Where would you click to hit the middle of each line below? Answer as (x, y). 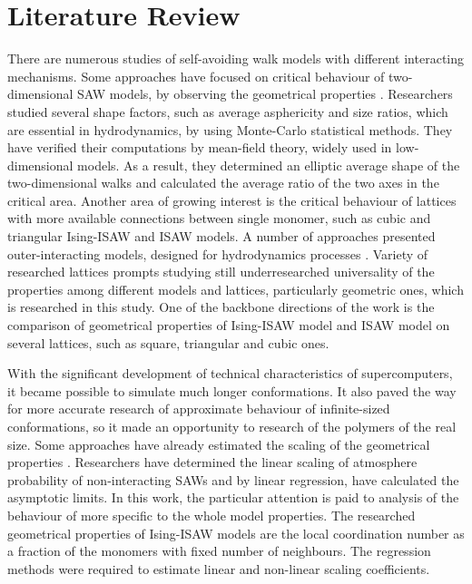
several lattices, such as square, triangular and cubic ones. (168, 342)
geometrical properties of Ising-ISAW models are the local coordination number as (236, 533)
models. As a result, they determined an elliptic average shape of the (269, 165)
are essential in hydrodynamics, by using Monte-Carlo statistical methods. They (230, 129)
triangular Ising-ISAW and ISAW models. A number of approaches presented (221, 236)
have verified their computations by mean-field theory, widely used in (200, 147)
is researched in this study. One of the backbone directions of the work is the (221, 307)
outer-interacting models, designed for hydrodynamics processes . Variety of (218, 253)
